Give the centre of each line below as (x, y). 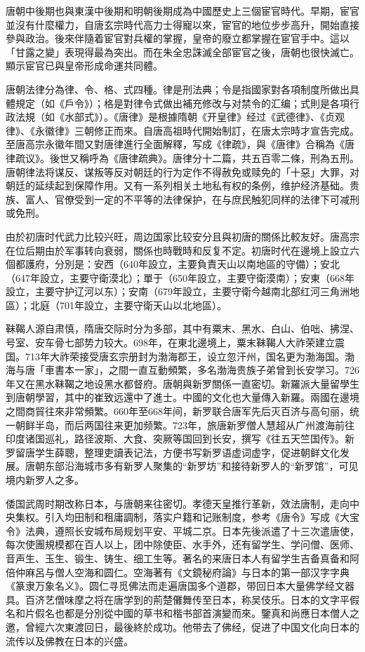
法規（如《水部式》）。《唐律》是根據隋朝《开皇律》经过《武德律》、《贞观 (180, 117)
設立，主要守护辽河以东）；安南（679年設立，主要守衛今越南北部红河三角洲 (178, 291)
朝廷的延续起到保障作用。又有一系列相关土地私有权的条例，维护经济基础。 (178, 185)
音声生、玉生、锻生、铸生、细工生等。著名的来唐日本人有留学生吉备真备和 (178, 558)
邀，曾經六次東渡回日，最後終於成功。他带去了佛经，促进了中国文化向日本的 (182, 626)
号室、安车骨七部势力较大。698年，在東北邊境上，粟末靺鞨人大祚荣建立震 (175, 342)
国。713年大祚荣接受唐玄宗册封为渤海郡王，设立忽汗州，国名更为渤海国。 (175, 356)
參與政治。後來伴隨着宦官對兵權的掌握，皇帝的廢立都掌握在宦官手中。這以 (178, 38)
